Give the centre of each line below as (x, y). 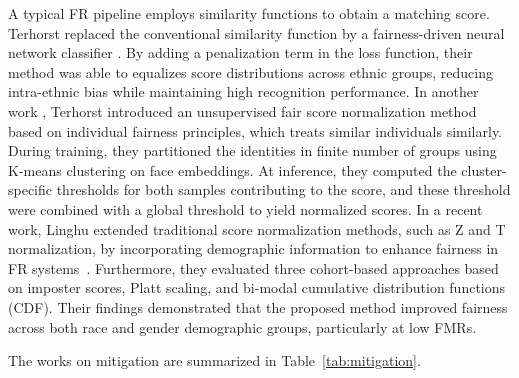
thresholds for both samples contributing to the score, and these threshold (283, 189)
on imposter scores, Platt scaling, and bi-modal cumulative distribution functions (257, 287)
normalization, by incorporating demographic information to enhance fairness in (253, 248)
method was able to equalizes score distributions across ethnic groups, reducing (250, 71)
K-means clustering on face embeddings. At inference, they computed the (232, 169)
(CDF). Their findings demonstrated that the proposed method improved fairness (258, 306)
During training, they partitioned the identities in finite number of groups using (252, 150)
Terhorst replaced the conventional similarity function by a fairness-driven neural (256, 32)
